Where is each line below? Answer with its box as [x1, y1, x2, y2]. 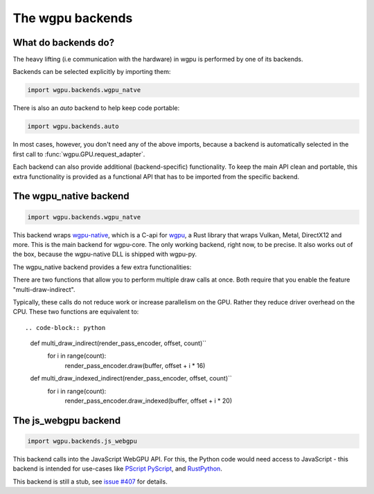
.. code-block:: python [25, 324, 106, 331]
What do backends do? [12, 37, 114, 48]
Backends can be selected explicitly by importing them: [12, 68, 171, 76]
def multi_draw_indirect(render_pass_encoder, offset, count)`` [30, 339, 207, 347]
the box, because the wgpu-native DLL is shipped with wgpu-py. [12, 250, 197, 259]
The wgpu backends [12, 10, 133, 26]
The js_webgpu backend [12, 414, 121, 426]
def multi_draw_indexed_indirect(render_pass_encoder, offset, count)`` [30, 374, 232, 383]
